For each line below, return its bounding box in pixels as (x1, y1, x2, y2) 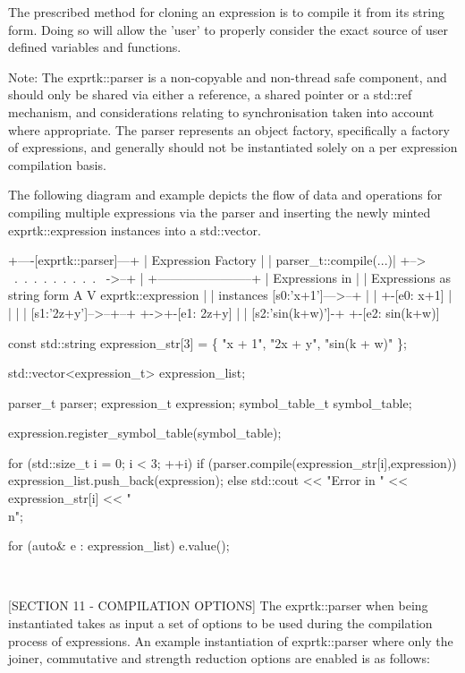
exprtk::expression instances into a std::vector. (8, 220, 261, 239)
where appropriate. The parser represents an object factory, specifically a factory (8, 120, 450, 139)
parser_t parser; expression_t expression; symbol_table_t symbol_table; (8, 393, 412, 412)
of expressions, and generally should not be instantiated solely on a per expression (8, 138, 458, 157)
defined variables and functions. (8, 38, 182, 56)
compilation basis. (8, 155, 106, 174)
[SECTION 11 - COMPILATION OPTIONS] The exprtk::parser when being (8, 596, 428, 615)
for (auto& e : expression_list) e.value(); (8, 536, 230, 555)
